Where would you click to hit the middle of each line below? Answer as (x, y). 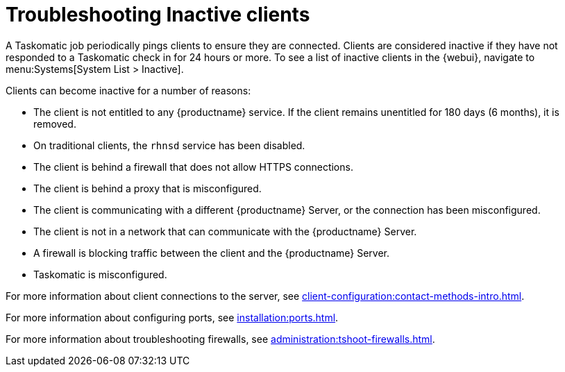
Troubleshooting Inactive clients (158, 15)
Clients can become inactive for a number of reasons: (128, 90)
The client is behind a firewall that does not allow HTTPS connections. (193, 167)
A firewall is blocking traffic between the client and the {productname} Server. (212, 253)
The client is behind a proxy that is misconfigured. (147, 188)
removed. (55, 124)
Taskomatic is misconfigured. (100, 274)
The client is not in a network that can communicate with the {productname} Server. (225, 231)
